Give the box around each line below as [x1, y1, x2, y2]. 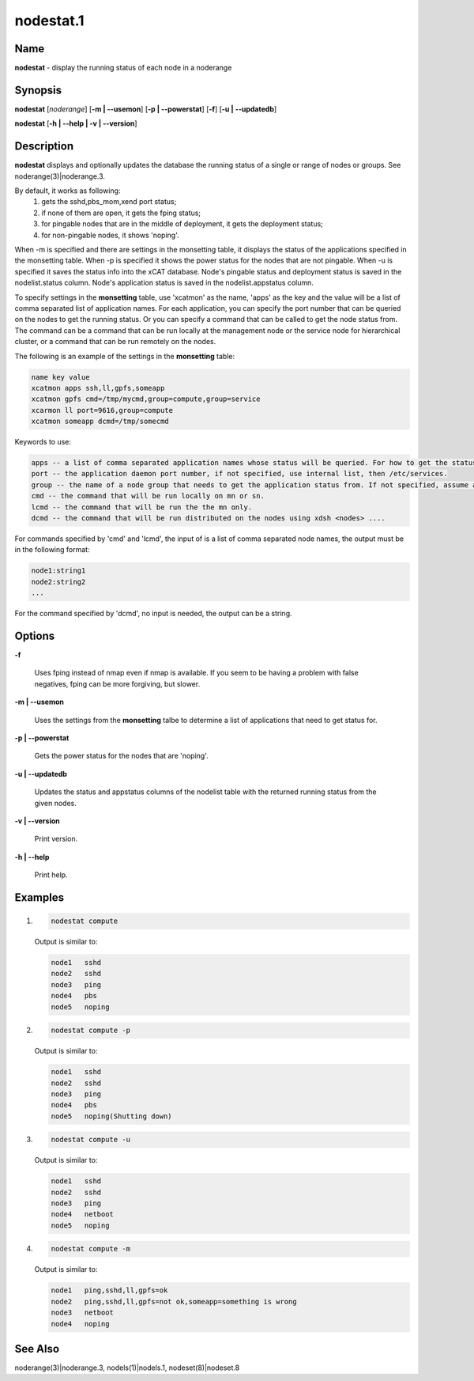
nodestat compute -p [51, 1026, 130, 1035]
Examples [14, 891, 65, 904]
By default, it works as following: [14, 186, 121, 195]
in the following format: [14, 545, 90, 554]
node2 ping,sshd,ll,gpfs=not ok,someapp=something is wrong [51, 1297, 297, 1306]
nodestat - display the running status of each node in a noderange [14, 63, 232, 73]
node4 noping [51, 1319, 110, 1328]
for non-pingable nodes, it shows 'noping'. [41, 230, 179, 240]
